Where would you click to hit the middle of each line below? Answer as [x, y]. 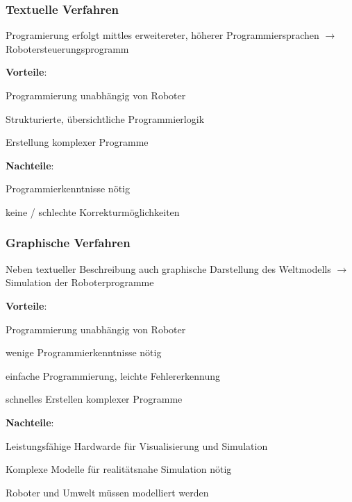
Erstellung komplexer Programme [77, 142]
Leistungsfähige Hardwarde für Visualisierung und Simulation [137, 445]
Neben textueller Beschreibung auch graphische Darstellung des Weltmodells [168, 268]
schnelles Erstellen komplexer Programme [94, 399]
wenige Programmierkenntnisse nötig [84, 352]
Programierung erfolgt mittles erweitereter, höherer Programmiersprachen [162, 35]
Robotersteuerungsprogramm [67, 48]
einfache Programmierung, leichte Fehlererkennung [113, 375]
